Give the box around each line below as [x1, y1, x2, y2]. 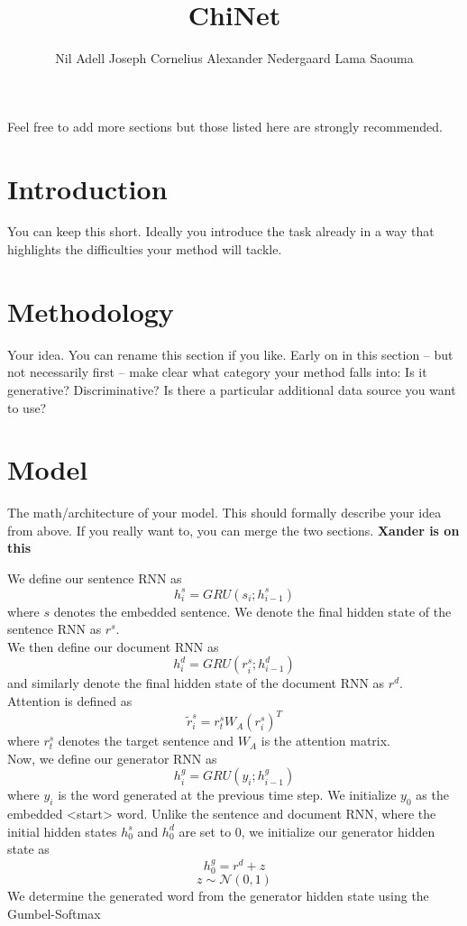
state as [7, 839, 50, 858]
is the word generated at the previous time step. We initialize [58, 785, 397, 804]
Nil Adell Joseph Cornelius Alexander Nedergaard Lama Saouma [55, 49, 414, 68]
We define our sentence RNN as [7, 569, 182, 588]
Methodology [7, 292, 174, 329]
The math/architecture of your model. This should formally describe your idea [7, 503, 442, 522]
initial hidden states [7, 821, 117, 840]
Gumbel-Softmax [7, 903, 101, 922]
